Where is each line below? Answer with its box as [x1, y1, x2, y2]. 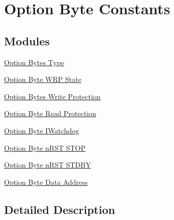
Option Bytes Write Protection [4, 91, 101, 101]
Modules [4, 33, 50, 48]
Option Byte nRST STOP [4, 142, 86, 153]
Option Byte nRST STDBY [4, 159, 91, 170]
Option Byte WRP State [4, 74, 81, 85]
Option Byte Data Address [4, 176, 88, 187]
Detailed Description [4, 201, 115, 217]
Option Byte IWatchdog [4, 125, 79, 135]
